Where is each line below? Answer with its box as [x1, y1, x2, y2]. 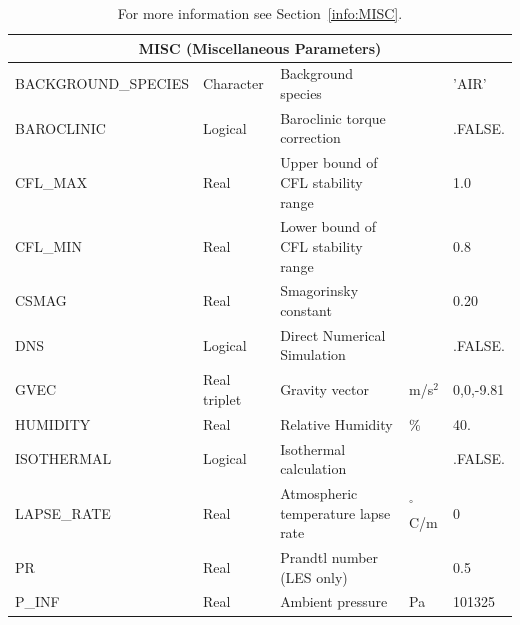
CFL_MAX [15, 171, 88, 192]
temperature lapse [280, 502, 391, 523]
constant [280, 299, 332, 320]
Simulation [280, 344, 346, 365]
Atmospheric [280, 482, 358, 503]
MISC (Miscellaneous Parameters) [138, 37, 382, 58]
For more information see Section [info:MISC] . [117, 3, 403, 23]
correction [280, 127, 341, 148]
